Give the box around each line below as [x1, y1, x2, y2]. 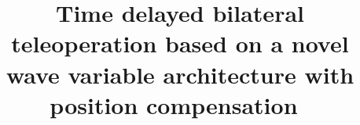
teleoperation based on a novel [11, 27, 349, 59]
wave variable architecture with [6, 58, 354, 90]
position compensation [50, 88, 298, 120]
